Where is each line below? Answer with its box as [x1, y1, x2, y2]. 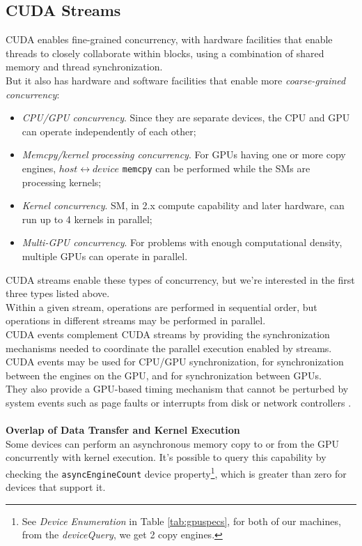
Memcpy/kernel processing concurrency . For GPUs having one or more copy [22, 147, 346, 162]
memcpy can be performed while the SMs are [122, 160, 310, 175]
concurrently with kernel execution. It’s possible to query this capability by [6, 450, 326, 464]
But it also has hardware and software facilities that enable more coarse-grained [6, 73, 346, 87]
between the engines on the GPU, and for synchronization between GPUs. [6, 367, 322, 382]
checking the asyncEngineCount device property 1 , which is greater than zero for [6, 464, 347, 480]
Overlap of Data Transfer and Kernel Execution [6, 423, 240, 437]
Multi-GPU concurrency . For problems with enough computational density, [22, 235, 343, 250]
